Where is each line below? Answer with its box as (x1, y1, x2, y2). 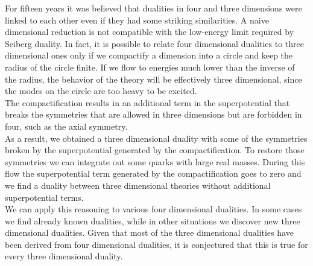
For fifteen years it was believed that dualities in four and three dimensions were (5, 2, 302, 14)
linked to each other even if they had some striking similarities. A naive (5, 13, 269, 26)
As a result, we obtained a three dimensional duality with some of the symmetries (5, 131, 308, 144)
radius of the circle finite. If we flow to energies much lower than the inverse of (5, 60, 295, 73)
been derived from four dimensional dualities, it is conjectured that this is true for (5, 238, 308, 250)
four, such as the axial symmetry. (5, 119, 128, 132)
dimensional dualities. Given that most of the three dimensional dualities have (5, 226, 294, 239)
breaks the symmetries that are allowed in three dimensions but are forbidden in (5, 108, 302, 121)
